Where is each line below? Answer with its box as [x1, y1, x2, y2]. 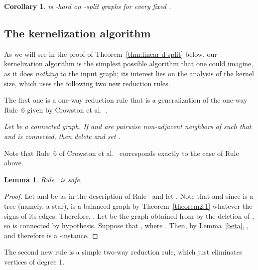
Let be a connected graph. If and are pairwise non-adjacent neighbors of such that [4, 121, 252, 132]
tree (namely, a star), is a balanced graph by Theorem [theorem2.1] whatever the [4, 200, 253, 211]
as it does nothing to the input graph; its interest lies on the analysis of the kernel [4, 68, 254, 78]
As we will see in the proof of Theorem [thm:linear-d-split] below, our [4, 48, 217, 59]
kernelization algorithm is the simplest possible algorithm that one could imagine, [4, 58, 254, 69]
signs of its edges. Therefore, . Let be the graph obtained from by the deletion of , [4, 210, 254, 221]
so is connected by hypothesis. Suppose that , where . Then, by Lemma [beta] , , [4, 220, 249, 231]
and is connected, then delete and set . [4, 131, 121, 141]
